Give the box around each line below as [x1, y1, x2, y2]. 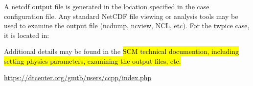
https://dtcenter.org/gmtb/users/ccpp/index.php [4, 72, 152, 82]
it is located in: [4, 30, 49, 40]
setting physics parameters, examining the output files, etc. [4, 55, 181, 66]
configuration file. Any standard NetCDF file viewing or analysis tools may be [4, 11, 238, 21]
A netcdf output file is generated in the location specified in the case [4, 1, 209, 11]
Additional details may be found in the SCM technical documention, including [4, 46, 239, 56]
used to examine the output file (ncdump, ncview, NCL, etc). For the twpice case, [4, 20, 250, 31]
